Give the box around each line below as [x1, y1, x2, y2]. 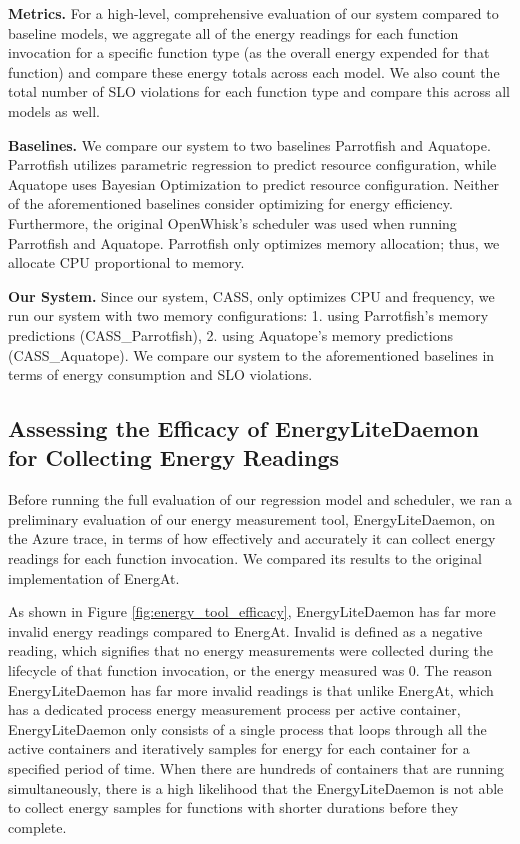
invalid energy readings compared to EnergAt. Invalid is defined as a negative [8, 620, 483, 641]
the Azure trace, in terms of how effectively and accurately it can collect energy [8, 528, 496, 549]
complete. [8, 816, 67, 837]
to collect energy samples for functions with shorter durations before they [8, 797, 459, 818]
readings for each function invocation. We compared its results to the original [8, 548, 482, 569]
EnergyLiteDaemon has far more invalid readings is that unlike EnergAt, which [8, 679, 494, 700]
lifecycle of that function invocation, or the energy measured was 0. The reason [8, 660, 493, 681]
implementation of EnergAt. [8, 567, 180, 588]
